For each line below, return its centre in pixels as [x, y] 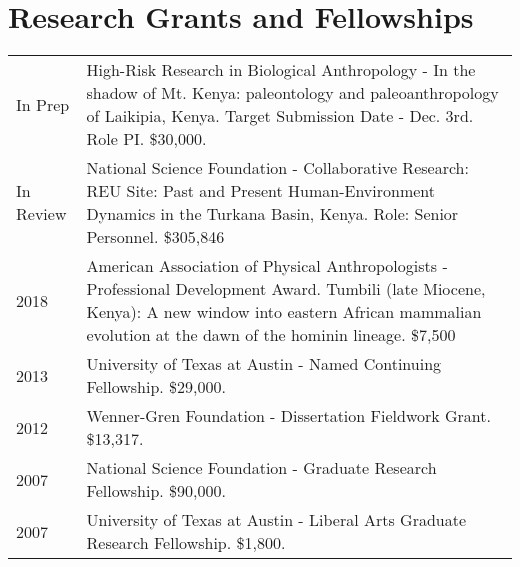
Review [41, 214]
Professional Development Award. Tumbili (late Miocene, [286, 289]
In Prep [43, 104]
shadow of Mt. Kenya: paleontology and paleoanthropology [292, 93]
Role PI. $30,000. [146, 139]
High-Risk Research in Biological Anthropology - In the [281, 70]
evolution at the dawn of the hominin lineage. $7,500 [271, 335]
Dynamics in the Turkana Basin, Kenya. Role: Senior [272, 214]
